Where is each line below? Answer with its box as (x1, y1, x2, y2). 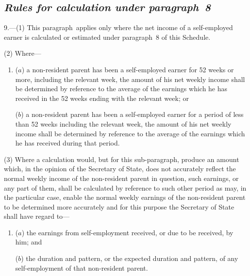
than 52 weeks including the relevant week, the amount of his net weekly (15, 118, 232, 129)
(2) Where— (4, 48, 41, 58)
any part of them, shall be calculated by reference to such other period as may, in (4, 182, 247, 193)
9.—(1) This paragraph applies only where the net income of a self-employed (4, 22, 233, 32)
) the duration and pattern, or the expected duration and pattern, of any (21, 253, 238, 263)
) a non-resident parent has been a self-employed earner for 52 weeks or (21, 64, 234, 74)
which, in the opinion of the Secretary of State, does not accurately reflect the (4, 163, 236, 174)
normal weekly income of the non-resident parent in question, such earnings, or (4, 173, 239, 183)
